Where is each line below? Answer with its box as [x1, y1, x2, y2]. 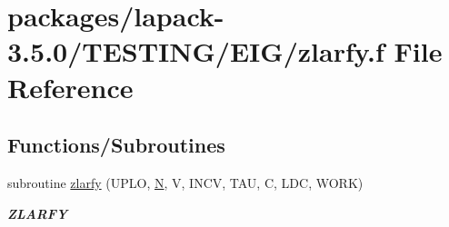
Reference [7, 68, 134, 105]
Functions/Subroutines [7, 131, 225, 159]
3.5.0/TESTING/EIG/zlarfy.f [7, 33, 384, 70]
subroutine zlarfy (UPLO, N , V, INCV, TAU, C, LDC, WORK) [7, 173, 364, 192]
